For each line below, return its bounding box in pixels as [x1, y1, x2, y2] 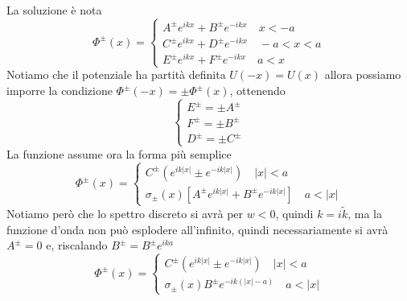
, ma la [347, 205, 382, 222]
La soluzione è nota [6, 2, 102, 18]
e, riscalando [46, 237, 108, 254]
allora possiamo [324, 66, 401, 83]
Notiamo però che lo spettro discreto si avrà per [6, 205, 244, 222]
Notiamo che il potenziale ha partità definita [6, 66, 226, 83]
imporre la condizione [6, 82, 113, 99]
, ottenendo [229, 82, 286, 99]
